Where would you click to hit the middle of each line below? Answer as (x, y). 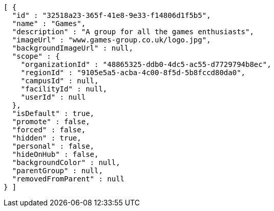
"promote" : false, (51, 122)
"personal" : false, (53, 146)
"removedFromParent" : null (68, 179)
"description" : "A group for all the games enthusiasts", (133, 32)
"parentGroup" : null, (57, 171)
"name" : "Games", (49, 24)
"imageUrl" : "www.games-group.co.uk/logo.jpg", (111, 40)
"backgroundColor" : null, (66, 162)
